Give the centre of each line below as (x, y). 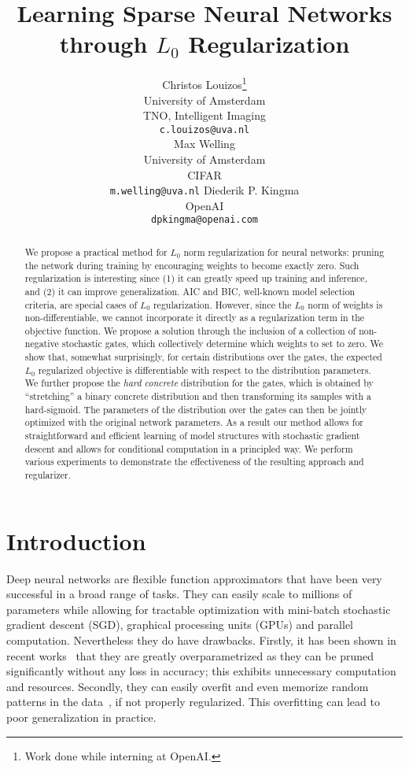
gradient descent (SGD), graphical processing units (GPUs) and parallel (180, 625)
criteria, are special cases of (81, 304)
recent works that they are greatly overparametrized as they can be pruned (190, 655)
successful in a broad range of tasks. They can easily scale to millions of (179, 594)
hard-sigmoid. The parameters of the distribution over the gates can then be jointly (196, 409)
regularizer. (48, 475)
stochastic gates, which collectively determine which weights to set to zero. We (222, 344)
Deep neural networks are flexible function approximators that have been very (194, 578)
